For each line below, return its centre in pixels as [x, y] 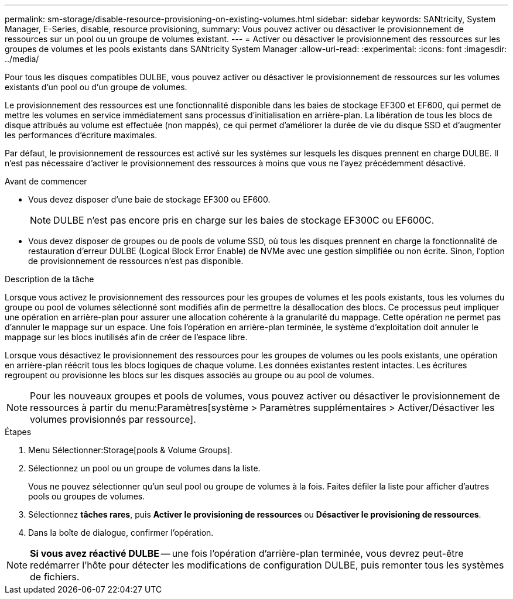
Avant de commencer [46, 181]
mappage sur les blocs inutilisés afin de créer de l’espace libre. [126, 337]
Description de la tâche [49, 279]
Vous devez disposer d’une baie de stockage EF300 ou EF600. [149, 199]
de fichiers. [55, 577]
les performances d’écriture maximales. [81, 135]
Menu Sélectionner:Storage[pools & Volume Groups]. [130, 450]
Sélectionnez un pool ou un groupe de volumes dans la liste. [144, 468]
